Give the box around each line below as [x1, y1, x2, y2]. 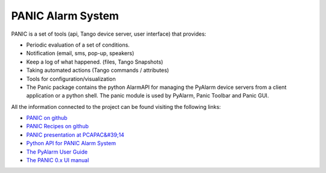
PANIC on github [26, 114, 68, 122]
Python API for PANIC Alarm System [26, 140, 116, 147]
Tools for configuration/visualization [26, 75, 116, 82]
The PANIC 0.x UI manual [26, 157, 89, 164]
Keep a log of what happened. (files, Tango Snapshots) [26, 58, 164, 65]
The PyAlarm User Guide [26, 148, 88, 155]
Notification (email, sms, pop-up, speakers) [26, 50, 135, 57]
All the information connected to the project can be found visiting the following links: [11, 103, 222, 110]
